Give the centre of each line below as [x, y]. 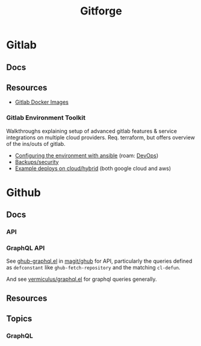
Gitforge [101, 11]
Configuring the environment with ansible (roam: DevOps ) [87, 156]
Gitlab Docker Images [42, 102]
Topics [19, 319]
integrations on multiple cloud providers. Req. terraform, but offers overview [101, 137]
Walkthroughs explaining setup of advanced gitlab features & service [92, 131]
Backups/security [37, 162]
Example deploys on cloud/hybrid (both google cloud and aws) [93, 168]
